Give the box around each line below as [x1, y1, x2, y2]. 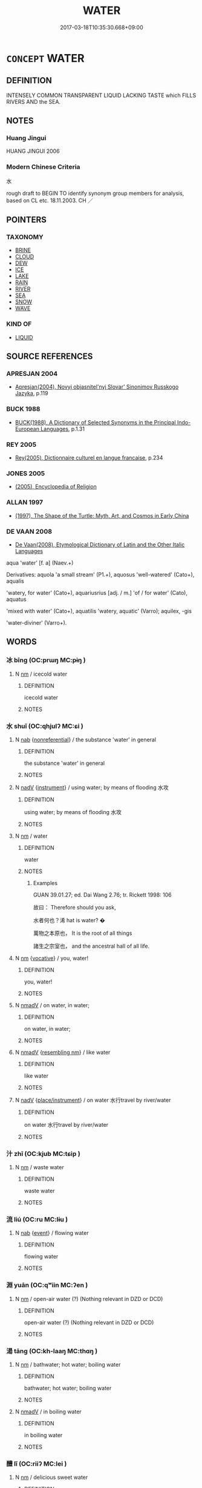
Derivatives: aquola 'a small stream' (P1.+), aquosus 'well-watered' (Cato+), [6, 571, 195, 578]
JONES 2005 [6, 469, 45, 477]
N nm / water [15, 832, 48, 840]
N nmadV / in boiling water [15, 1408, 82, 1415]
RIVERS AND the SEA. [6, 98, 61, 105]
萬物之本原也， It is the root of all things [33, 929, 132, 937]
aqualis [6, 577, 24, 585]
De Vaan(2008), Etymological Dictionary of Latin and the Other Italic [15, 541, 185, 548]
